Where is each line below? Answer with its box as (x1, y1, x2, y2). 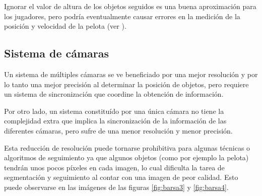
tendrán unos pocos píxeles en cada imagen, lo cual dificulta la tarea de (4, 162, 225, 172)
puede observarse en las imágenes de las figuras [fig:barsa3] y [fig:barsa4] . (4, 181, 229, 192)
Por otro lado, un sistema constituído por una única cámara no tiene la (4, 105, 224, 116)
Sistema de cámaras (4, 45, 109, 61)
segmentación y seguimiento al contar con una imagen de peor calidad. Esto (4, 172, 238, 182)
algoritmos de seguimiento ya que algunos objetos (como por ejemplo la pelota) (4, 152, 249, 163)
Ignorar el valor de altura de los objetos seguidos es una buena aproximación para (4, 1, 256, 11)
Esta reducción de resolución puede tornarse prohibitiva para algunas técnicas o (4, 142, 250, 153)
